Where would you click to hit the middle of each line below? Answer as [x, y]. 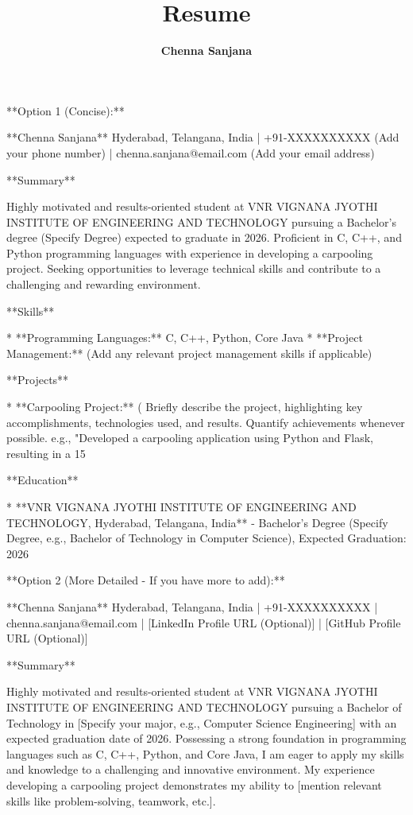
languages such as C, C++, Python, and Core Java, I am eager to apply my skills [205, 753]
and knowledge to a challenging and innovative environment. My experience [191, 769]
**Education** [42, 480]
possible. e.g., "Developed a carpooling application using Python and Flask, [190, 438]
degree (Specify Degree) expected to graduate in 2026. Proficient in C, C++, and [204, 237]
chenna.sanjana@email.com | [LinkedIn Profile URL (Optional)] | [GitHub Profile [204, 622]
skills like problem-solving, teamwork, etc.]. [111, 800]
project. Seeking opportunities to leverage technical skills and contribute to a [194, 268]
